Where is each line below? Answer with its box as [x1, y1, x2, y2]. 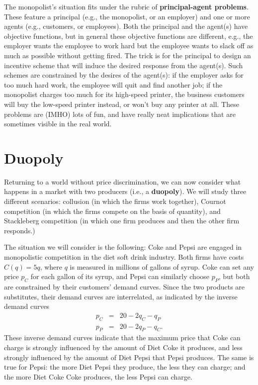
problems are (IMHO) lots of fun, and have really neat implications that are [4, 108, 236, 119]
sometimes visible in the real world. [4, 118, 112, 129]
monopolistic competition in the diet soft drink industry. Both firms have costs [4, 252, 244, 262]
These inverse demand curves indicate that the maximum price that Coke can [4, 332, 241, 343]
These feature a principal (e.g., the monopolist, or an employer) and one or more [4, 11, 250, 21]
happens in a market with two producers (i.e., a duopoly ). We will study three [4, 186, 247, 196]
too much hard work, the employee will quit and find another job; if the [4, 79, 223, 90]
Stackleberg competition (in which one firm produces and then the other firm [4, 215, 240, 226]
